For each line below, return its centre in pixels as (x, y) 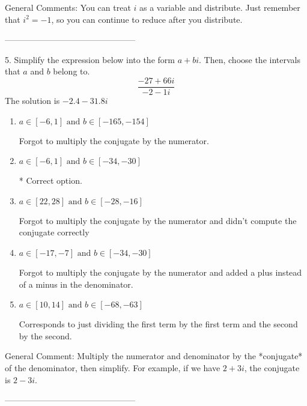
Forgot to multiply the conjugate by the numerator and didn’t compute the (158, 220)
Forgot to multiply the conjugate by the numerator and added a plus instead (160, 272)
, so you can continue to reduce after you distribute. (147, 19)
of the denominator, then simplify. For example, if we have (113, 367)
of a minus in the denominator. (76, 284)
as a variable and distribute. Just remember (220, 7)
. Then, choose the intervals (250, 59)
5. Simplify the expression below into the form (90, 59)
